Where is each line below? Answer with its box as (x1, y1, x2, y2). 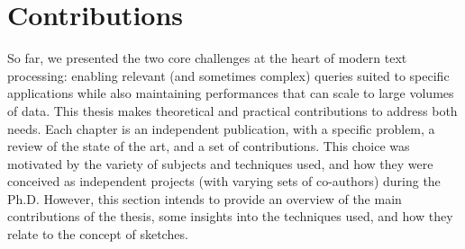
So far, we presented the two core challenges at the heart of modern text (7, 49, 407, 67)
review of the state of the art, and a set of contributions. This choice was (7, 137, 410, 156)
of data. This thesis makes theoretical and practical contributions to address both (7, 101, 458, 120)
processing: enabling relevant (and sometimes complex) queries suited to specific (7, 66, 450, 84)
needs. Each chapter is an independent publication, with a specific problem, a (7, 119, 435, 138)
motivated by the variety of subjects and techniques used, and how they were (7, 154, 433, 173)
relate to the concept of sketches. (7, 225, 188, 244)
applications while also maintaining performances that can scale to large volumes (7, 84, 454, 102)
